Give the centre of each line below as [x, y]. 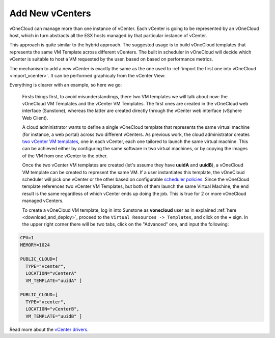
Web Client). [35, 118]
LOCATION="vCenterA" [51, 273]
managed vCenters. [43, 201]
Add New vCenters [50, 13]
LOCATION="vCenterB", [53, 309]
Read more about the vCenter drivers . [49, 329]
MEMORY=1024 [35, 245]
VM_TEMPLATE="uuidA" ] [54, 280]
